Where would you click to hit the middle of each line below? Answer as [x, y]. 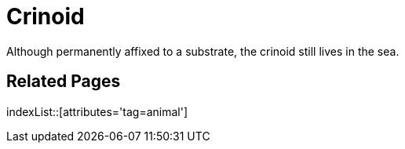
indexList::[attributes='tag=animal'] [97, 111]
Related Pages [64, 82]
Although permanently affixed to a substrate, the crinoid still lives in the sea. [203, 51]
